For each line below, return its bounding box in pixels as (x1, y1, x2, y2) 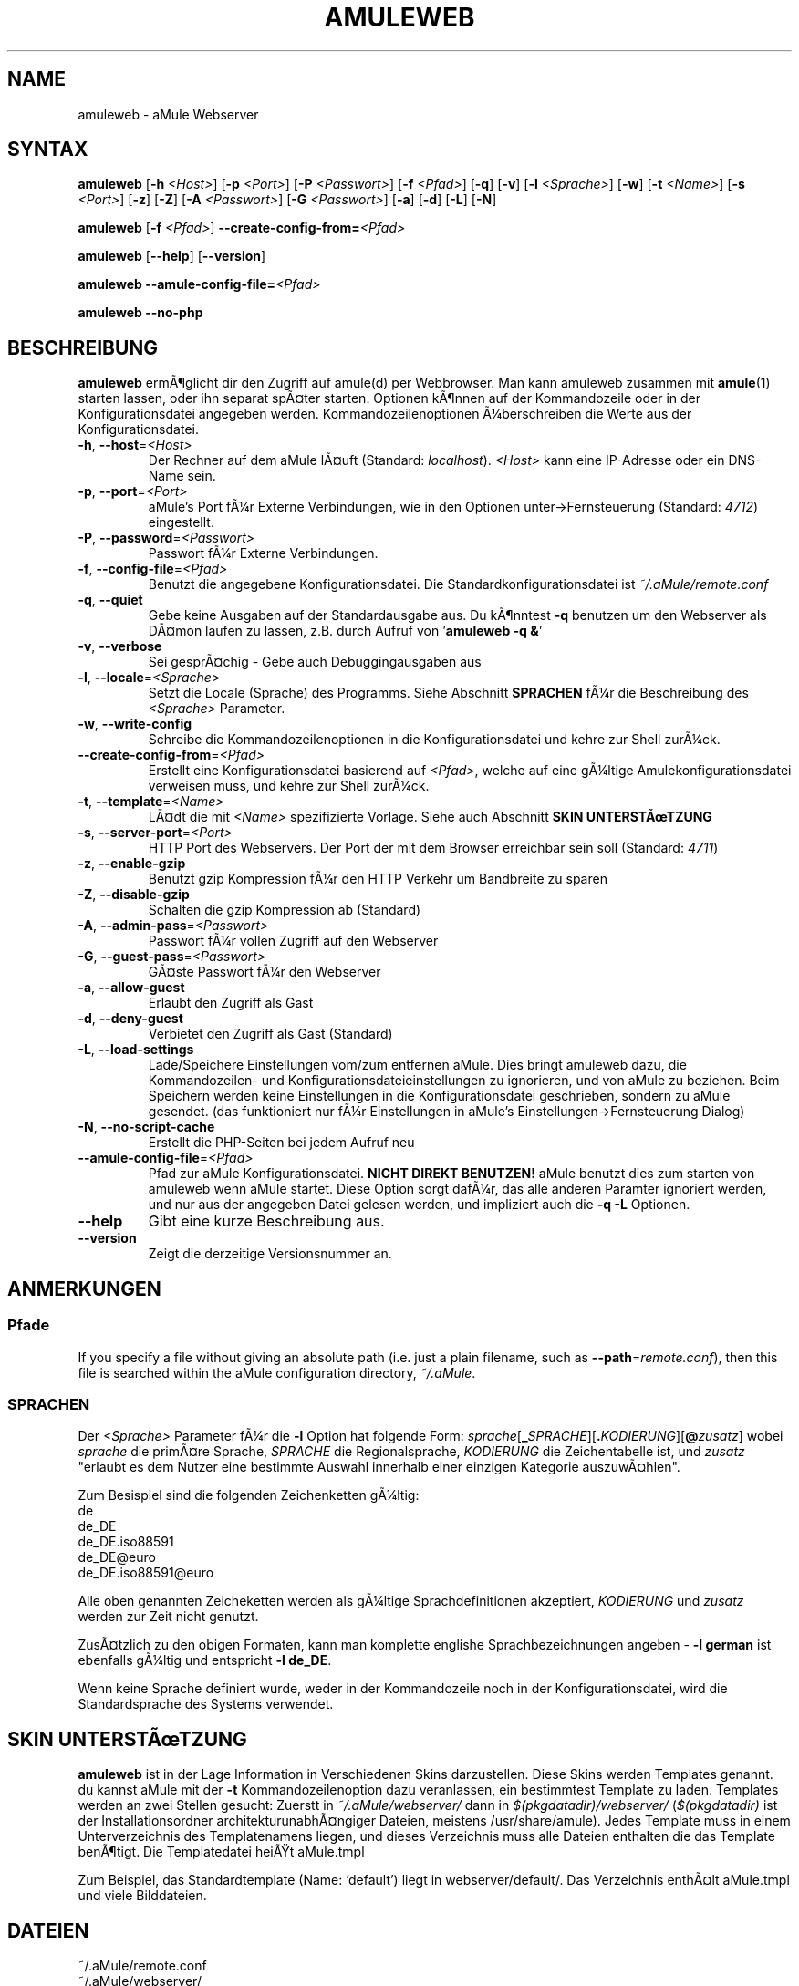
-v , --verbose (78, 638, 162, 655)
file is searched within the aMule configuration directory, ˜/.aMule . (78, 1364, 476, 1381)
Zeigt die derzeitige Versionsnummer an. (148, 1246, 392, 1262)
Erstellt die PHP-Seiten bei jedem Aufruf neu (148, 1134, 415, 1151)
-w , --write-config (78, 716, 192, 732)
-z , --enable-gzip (78, 855, 186, 872)
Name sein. (148, 468, 216, 484)
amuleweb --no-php (78, 305, 203, 321)
